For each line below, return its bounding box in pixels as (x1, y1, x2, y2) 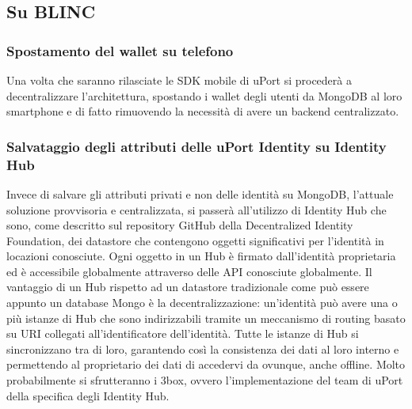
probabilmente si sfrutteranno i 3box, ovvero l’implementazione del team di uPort (6, 372, 403, 388)
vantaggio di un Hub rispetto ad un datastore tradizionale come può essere (6, 278, 369, 295)
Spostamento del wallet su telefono (6, 40, 234, 60)
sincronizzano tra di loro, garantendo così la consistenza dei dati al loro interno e (6, 340, 399, 357)
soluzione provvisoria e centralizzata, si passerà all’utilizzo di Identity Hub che (6, 201, 387, 218)
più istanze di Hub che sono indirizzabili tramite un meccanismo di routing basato (6, 309, 406, 326)
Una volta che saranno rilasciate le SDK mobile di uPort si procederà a (6, 72, 352, 88)
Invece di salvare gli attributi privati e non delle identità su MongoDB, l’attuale (6, 185, 394, 202)
